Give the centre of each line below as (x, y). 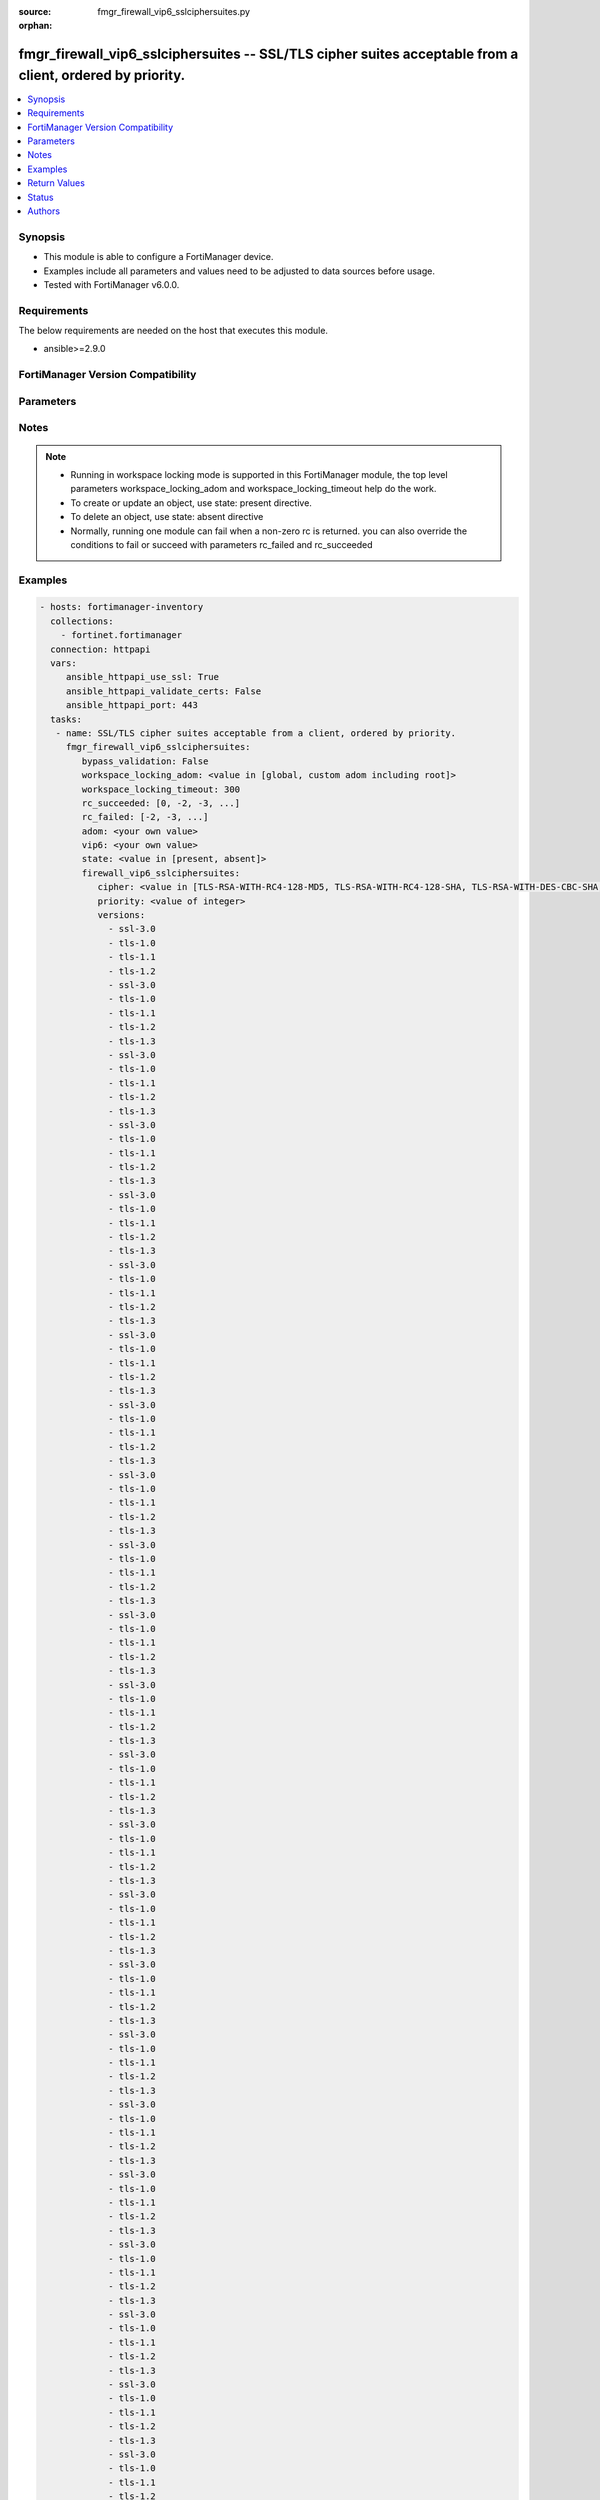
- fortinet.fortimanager (121, 635)
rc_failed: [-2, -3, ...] (145, 817)
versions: (121, 915)
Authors (43, 211)
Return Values (56, 183)
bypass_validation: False (145, 761)
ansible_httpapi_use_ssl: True (142, 677)
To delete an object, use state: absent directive (167, 517)
